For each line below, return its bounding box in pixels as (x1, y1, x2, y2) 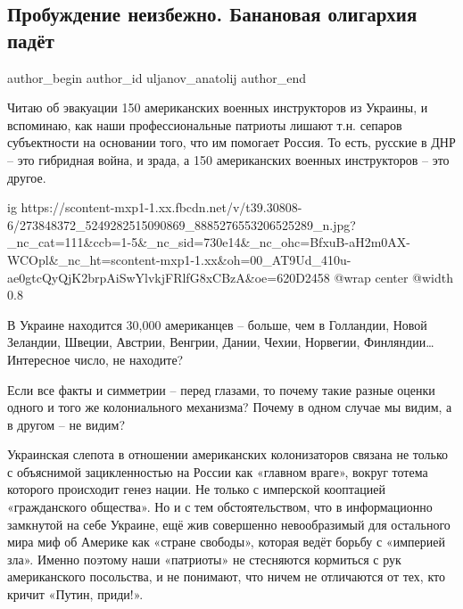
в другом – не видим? (7, 415, 126, 433)
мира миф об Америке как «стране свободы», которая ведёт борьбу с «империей (7, 532, 445, 551)
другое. (7, 168, 46, 186)
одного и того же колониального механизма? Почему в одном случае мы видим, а (7, 398, 452, 416)
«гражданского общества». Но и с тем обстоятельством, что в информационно (7, 498, 433, 516)
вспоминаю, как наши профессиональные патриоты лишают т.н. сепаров (7, 115, 402, 134)
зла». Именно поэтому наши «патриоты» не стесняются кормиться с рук (7, 549, 401, 568)
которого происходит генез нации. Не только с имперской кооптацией (7, 480, 385, 498)
